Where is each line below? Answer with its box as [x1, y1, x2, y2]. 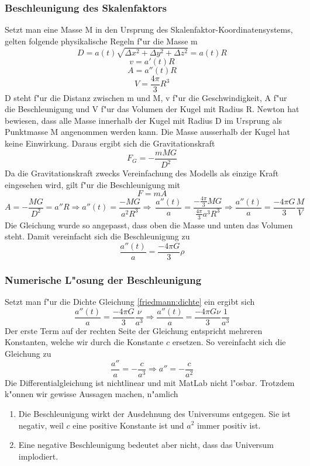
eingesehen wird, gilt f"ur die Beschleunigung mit [5, 178, 181, 190]
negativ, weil [18, 419, 64, 431]
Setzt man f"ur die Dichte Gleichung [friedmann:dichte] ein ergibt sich [5, 295, 255, 308]
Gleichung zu [5, 347, 51, 360]
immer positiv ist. [197, 419, 261, 431]
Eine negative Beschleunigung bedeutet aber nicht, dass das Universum [18, 439, 274, 451]
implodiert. [18, 450, 58, 462]
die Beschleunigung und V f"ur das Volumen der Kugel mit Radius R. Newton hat [5, 103, 299, 115]
